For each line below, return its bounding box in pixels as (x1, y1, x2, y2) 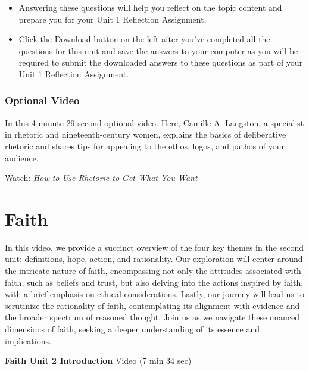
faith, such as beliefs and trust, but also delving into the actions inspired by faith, (5, 276, 304, 288)
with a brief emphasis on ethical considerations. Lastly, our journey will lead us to (5, 288, 304, 300)
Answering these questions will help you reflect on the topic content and (18, 1, 282, 13)
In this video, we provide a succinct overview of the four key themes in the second (5, 241, 304, 253)
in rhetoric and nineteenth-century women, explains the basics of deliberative (5, 128, 286, 141)
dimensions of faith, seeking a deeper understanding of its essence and (5, 323, 260, 335)
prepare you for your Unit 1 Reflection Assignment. (18, 13, 207, 25)
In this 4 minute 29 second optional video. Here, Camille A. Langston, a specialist (5, 116, 304, 129)
